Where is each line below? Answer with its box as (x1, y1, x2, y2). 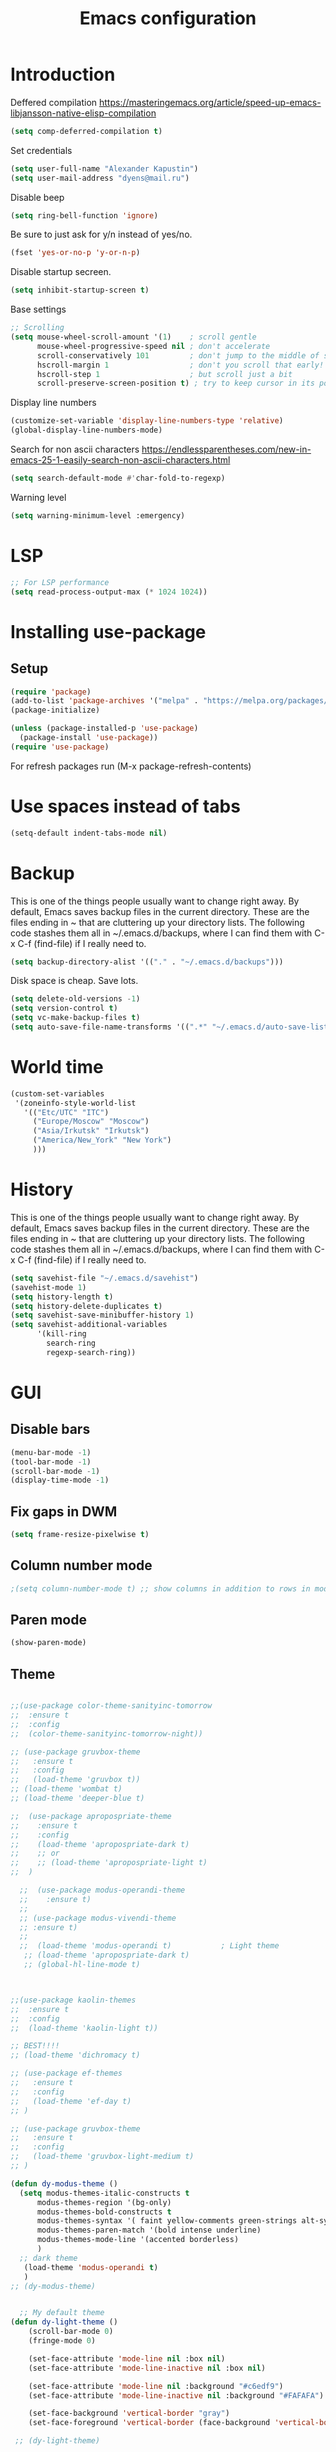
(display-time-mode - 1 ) (10, 1475, 110, 1486)
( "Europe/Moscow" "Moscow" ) (32, 1117, 150, 1127)
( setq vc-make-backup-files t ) (10, 1013, 141, 1023)
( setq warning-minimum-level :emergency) (10, 510, 186, 521)
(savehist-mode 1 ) (10, 1282, 87, 1292)
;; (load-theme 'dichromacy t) (10, 2050, 141, 2061)
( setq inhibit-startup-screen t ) (10, 285, 150, 296)
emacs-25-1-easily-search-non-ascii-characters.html (10, 454, 231, 466)
